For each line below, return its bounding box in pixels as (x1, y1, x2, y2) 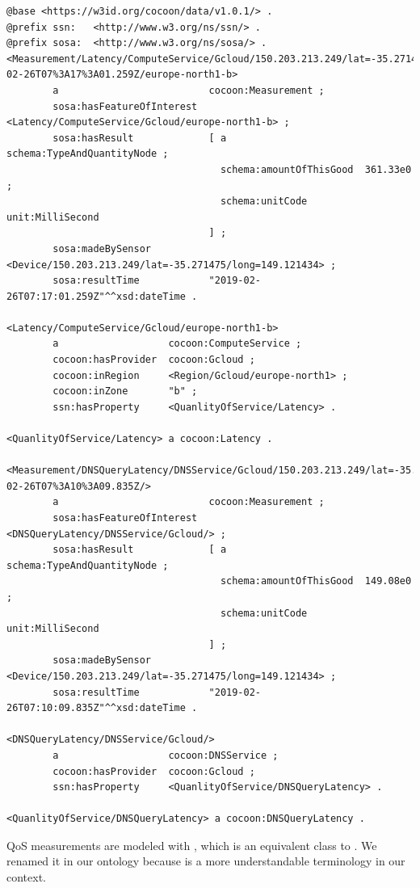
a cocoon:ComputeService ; (52, 338, 302, 350)
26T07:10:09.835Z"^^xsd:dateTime (6, 702, 186, 714)
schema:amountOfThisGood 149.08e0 (220, 575, 412, 587)
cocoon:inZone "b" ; (52, 385, 198, 398)
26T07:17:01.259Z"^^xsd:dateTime (6, 290, 186, 302)
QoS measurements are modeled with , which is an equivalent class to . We (6, 836, 377, 853)
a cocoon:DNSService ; (52, 749, 279, 761)
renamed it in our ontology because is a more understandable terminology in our (6, 852, 405, 869)
